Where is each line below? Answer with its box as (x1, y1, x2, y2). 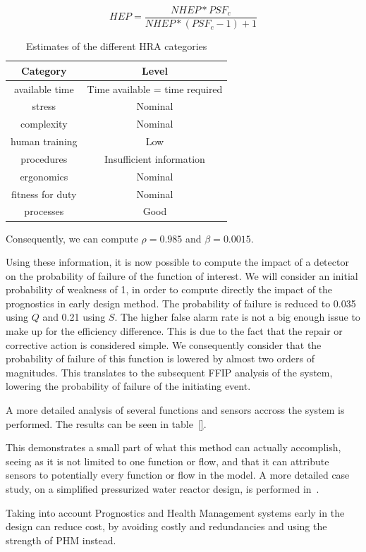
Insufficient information (104, 151, 205, 166)
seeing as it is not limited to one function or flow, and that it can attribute (6, 453, 329, 468)
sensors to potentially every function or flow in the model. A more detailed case (6, 467, 350, 482)
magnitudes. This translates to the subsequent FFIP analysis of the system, (6, 364, 333, 379)
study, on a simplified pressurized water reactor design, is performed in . (6, 482, 319, 496)
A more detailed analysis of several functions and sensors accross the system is (6, 403, 345, 417)
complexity (20, 116, 68, 131)
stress (32, 99, 56, 114)
